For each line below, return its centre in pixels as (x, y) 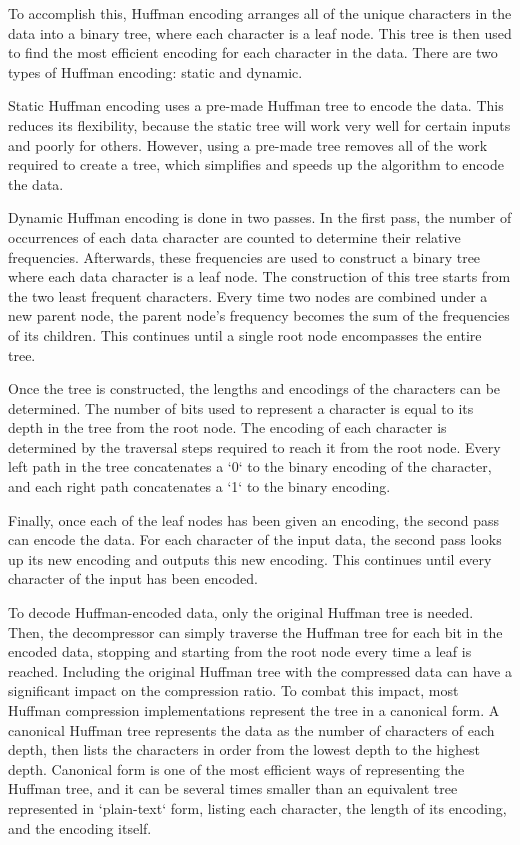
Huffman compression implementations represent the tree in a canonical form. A (254, 710)
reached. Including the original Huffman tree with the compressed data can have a (260, 670)
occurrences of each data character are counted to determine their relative (234, 236)
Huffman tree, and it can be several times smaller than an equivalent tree (233, 788)
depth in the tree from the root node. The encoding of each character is (227, 427)
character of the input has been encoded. (133, 578)
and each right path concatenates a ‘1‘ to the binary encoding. (199, 486)
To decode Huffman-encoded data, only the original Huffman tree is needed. (241, 612)
